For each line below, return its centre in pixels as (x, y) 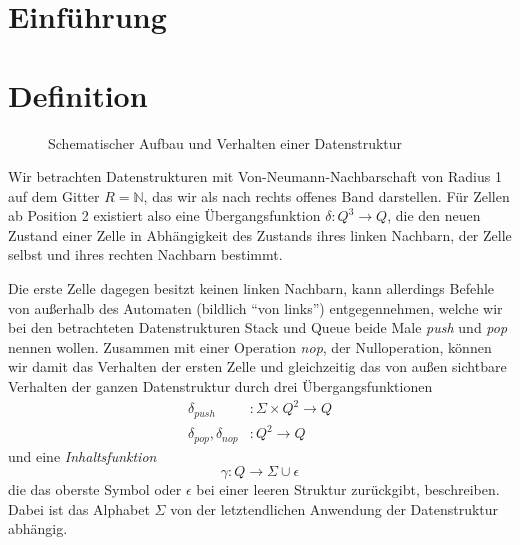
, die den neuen (434, 215)
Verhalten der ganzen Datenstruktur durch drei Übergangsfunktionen (220, 386)
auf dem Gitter (54, 195)
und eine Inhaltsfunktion (82, 455)
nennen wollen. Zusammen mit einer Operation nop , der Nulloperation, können (250, 346)
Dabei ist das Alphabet (79, 508)
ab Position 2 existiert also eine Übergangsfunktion (164, 215)
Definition (78, 94)
